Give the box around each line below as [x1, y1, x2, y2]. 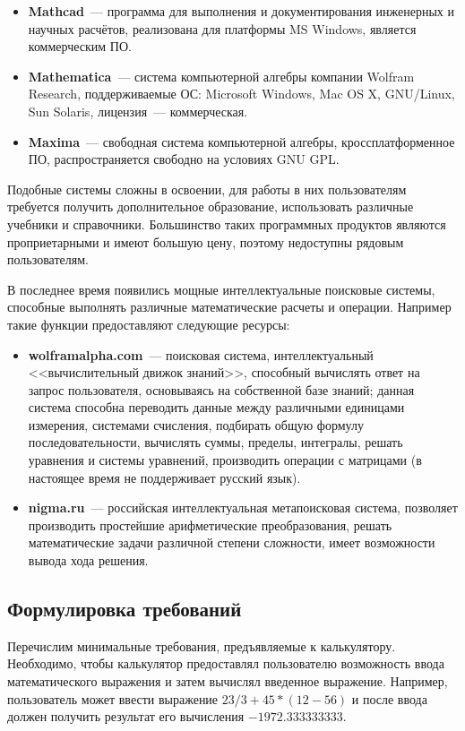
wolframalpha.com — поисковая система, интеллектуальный [28, 345, 374, 364]
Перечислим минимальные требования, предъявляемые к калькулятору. [7, 636, 396, 655]
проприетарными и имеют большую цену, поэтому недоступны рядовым [7, 232, 404, 251]
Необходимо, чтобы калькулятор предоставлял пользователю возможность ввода [7, 654, 444, 673]
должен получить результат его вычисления [7, 707, 245, 726]
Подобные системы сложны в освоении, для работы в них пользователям [7, 179, 407, 198]
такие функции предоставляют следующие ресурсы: [7, 314, 290, 333]
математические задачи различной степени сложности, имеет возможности [28, 533, 435, 552]
